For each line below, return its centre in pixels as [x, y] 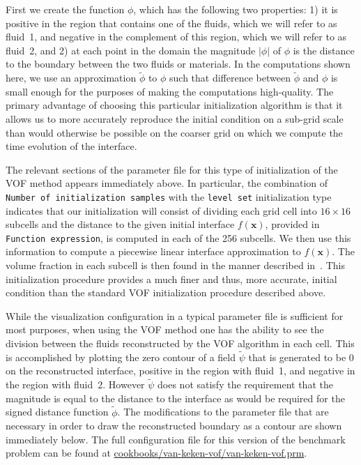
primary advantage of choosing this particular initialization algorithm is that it [174, 105]
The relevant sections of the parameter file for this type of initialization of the [172, 169]
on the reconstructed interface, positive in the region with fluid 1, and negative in [180, 371]
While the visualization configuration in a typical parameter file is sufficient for [175, 315]
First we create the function [65, 9]
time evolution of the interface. [71, 146]
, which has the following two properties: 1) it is [236, 9]
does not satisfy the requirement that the [245, 384]
